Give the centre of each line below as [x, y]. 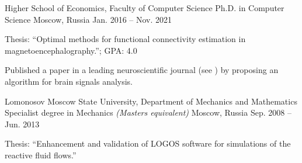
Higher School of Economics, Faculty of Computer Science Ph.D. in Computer [145, 8]
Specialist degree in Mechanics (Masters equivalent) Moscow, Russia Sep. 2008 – [148, 112]
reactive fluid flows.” [41, 155]
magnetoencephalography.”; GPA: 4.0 [71, 50]
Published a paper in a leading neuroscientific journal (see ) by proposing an [142, 70]
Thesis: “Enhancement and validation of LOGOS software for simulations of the [148, 143]
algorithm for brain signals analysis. [69, 81]
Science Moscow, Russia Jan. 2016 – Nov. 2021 [88, 19]
